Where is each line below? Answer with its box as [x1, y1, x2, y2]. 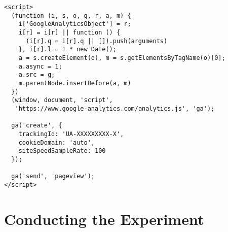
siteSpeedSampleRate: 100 [18, 147, 106, 155]
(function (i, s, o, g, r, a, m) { [11, 12, 131, 19]
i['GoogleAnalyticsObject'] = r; [18, 20, 131, 28]
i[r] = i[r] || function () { [18, 28, 121, 36]
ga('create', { [11, 122, 62, 129]
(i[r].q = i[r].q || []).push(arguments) [25, 37, 168, 45]
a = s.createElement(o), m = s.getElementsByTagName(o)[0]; [18, 54, 225, 61]
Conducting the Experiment [4, 208, 204, 229]
